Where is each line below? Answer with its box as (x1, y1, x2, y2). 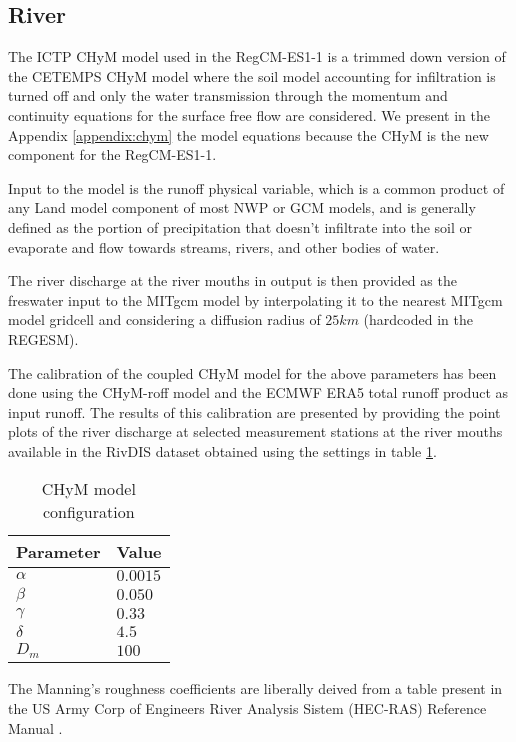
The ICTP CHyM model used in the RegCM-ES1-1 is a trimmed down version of (8, 46, 506, 67)
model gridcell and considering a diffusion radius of (8, 309, 321, 330)
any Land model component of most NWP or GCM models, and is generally (8, 197, 476, 218)
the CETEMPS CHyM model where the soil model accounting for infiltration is (8, 65, 496, 86)
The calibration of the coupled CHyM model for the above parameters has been (8, 362, 497, 383)
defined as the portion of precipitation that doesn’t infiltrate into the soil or (8, 216, 473, 237)
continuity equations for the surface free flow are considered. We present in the (8, 104, 490, 125)
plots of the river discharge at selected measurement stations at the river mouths (8, 421, 503, 442)
